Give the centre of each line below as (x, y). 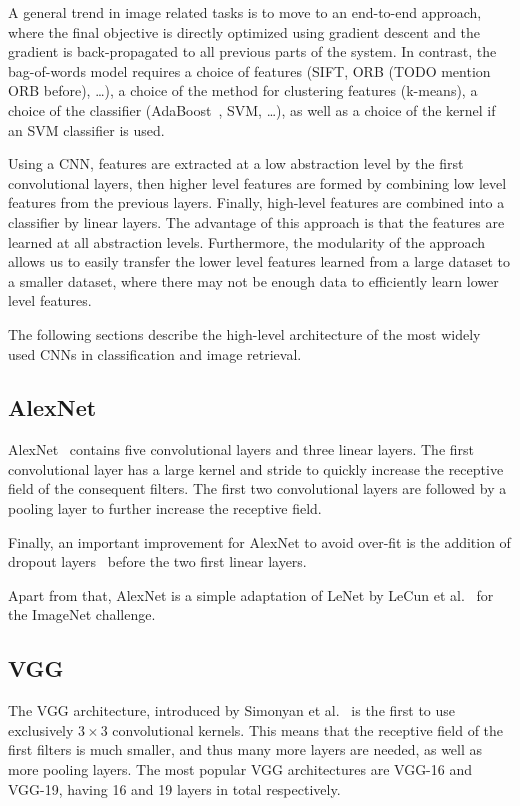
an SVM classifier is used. (86, 129)
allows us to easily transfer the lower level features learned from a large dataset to (259, 261)
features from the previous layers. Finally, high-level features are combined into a (256, 202)
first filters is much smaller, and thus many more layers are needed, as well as (245, 749)
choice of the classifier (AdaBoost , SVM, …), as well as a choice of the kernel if (252, 109)
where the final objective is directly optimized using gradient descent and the (244, 31)
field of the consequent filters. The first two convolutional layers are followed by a (257, 488)
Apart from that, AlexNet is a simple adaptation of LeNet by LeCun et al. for (251, 594)
